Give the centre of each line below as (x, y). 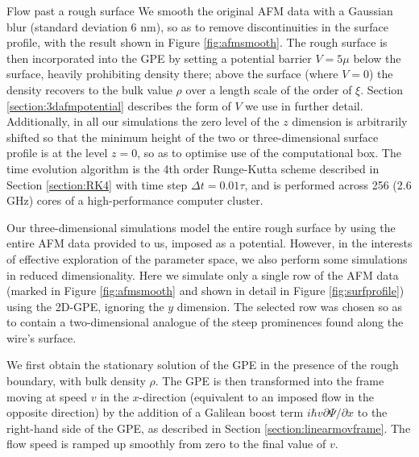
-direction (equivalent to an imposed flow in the (257, 396)
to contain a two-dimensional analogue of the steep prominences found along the (205, 322)
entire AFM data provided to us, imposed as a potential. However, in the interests (209, 243)
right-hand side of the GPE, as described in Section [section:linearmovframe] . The (209, 428)
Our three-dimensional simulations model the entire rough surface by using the (201, 227)
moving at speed (47, 396)
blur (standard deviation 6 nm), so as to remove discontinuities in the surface (197, 26)
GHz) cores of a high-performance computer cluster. (135, 200)
